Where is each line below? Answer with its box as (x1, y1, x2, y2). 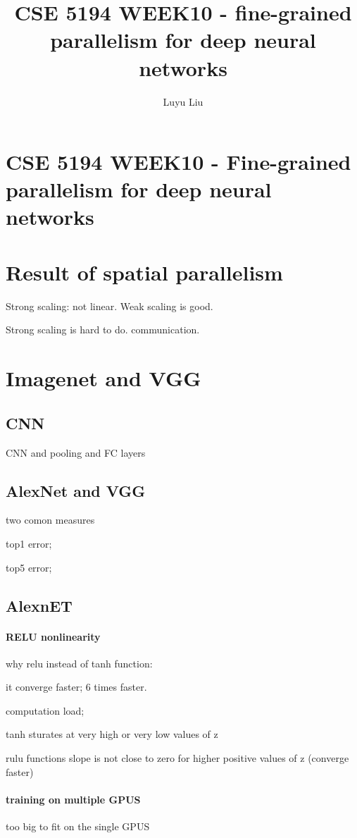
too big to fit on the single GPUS (6, 819, 150, 834)
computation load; (6, 703, 84, 717)
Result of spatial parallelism (6, 257, 283, 286)
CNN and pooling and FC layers (6, 445, 146, 460)
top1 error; (6, 536, 52, 550)
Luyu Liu (163, 94, 203, 109)
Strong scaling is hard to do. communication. (6, 322, 200, 337)
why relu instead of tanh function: (6, 655, 153, 670)
